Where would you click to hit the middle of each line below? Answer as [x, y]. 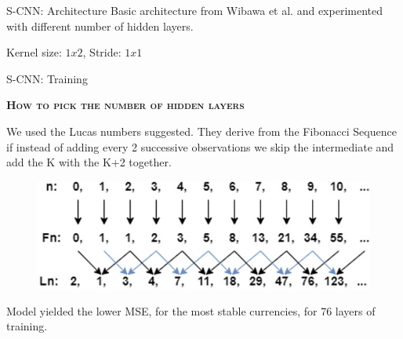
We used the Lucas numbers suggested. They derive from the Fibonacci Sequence [201, 131]
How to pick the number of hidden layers [125, 105]
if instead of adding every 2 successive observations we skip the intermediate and [200, 146]
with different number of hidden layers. [100, 26]
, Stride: [102, 52]
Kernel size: [34, 52]
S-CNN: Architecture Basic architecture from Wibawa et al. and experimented [195, 10]
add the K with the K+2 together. [89, 162]
